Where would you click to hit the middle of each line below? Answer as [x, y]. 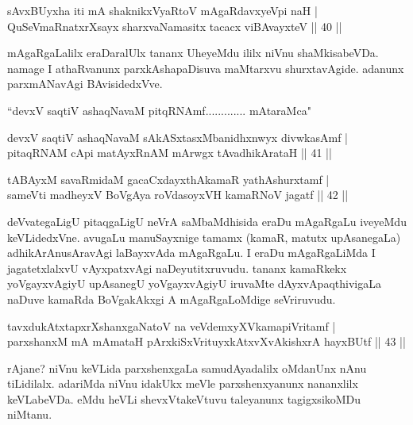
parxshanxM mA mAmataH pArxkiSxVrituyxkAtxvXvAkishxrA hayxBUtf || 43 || [206, 341]
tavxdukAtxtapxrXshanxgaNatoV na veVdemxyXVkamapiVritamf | [172, 325]
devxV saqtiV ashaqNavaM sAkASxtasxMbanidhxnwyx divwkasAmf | [178, 137]
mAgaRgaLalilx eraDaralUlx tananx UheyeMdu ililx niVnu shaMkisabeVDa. [193, 53]
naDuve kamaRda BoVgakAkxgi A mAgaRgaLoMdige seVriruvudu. [172, 299]
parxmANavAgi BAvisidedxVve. [85, 84]
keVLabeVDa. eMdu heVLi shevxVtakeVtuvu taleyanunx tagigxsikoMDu [184, 398]
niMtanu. [30, 414]
